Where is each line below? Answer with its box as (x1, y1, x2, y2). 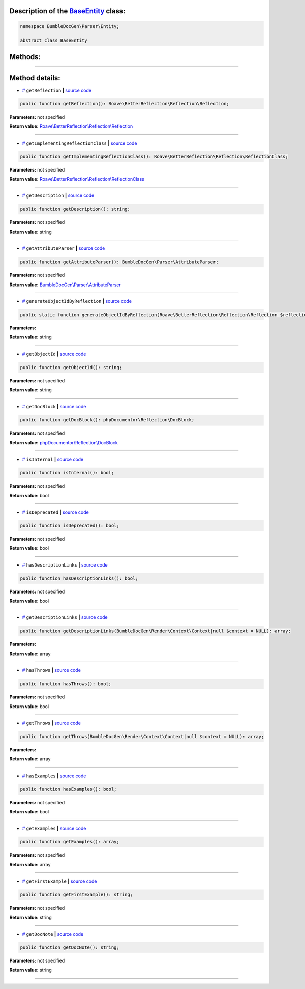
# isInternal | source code (22, 456, 84, 463)
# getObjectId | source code (22, 351, 86, 357)
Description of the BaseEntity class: (9, 7, 126, 15)
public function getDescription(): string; (20, 206, 131, 212)
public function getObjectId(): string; (20, 364, 122, 370)
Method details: (9, 74, 60, 82)
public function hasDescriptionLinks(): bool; (20, 575, 138, 581)
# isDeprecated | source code (22, 509, 89, 515)
